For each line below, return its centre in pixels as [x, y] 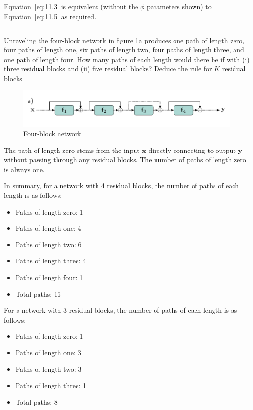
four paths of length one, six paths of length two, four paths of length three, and [124, 50]
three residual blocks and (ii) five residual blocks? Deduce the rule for [108, 69]
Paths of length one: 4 [48, 228]
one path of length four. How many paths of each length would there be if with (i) [127, 59]
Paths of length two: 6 [49, 244]
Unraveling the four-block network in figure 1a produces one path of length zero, [124, 40]
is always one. [24, 169]
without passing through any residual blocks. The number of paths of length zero [125, 160]
